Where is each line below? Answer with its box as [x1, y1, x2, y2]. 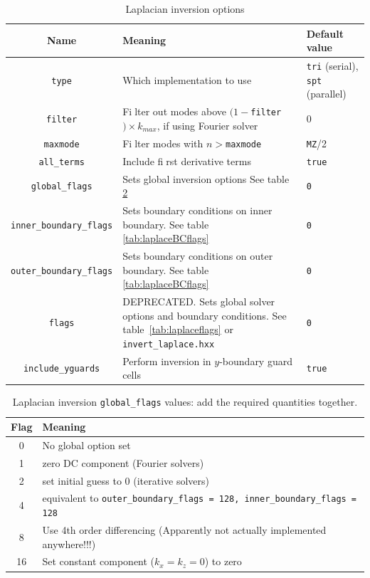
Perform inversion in [122, 353, 211, 368]
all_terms [38, 157, 85, 167]
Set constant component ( [42, 554, 155, 569]
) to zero [204, 554, 242, 569]
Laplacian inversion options [125, 1, 245, 16]
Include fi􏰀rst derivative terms [122, 153, 251, 168]
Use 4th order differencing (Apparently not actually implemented [42, 522, 327, 537]
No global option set [42, 437, 131, 452]
